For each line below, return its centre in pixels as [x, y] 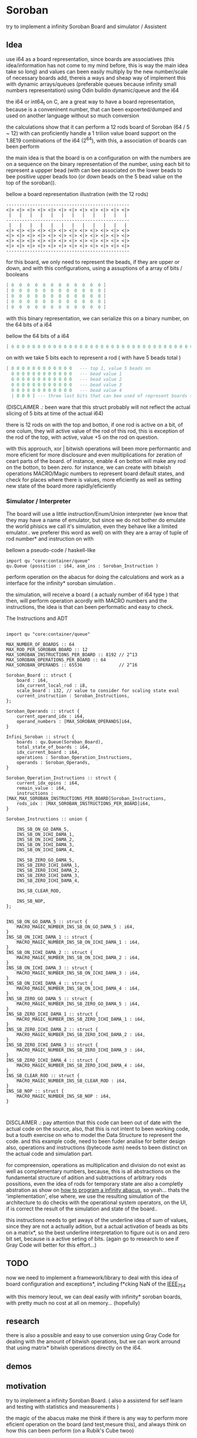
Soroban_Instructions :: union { [47, 819]
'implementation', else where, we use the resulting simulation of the [87, 1196]
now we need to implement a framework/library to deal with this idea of [92, 1277]
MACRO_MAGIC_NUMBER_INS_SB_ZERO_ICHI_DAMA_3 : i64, [81, 1050]
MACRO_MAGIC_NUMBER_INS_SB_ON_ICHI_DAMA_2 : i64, [79, 957]
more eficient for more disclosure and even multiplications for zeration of [94, 455]
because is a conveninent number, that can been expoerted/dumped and [94, 109]
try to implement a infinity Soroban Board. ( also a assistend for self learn [94, 1400]
